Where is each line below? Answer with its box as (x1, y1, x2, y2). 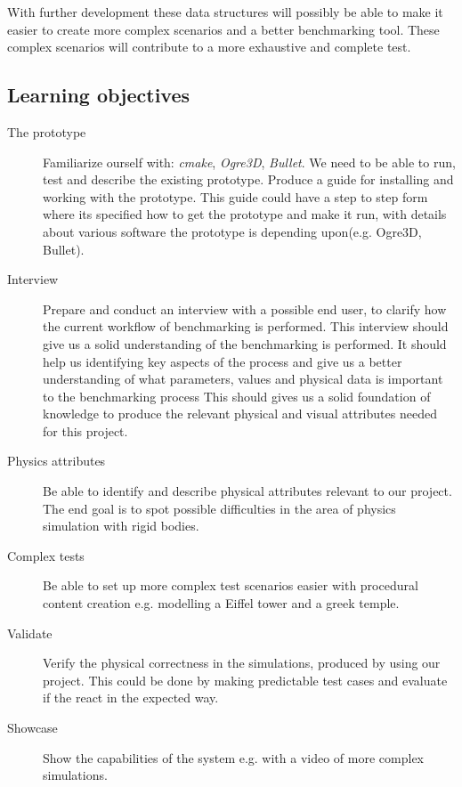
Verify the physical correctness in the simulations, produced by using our (43, 653, 441, 672)
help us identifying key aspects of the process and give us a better (43, 352, 402, 370)
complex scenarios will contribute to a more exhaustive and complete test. (7, 37, 411, 56)
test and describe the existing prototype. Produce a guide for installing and (43, 170, 454, 189)
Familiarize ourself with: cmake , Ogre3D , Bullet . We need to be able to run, (43, 152, 456, 171)
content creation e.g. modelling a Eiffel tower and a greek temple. (43, 594, 400, 613)
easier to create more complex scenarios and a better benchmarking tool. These (7, 20, 440, 38)
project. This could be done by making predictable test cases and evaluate (43, 670, 448, 689)
